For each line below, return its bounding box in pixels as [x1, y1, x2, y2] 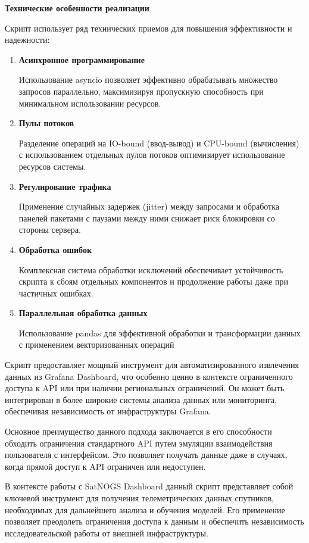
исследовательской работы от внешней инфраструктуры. [5, 526, 208, 539]
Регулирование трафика [18, 180, 111, 192]
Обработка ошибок [18, 243, 92, 255]
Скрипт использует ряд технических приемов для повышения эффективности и [5, 21, 292, 34]
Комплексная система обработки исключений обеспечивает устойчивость [18, 263, 283, 276]
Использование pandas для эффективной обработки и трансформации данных [18, 326, 301, 339]
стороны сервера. [18, 223, 81, 236]
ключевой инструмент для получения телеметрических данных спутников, [5, 492, 274, 504]
